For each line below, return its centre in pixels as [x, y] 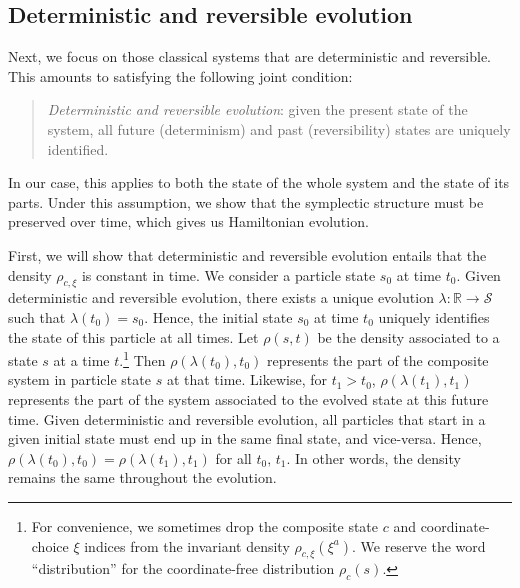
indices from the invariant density [187, 545]
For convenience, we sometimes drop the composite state [205, 525]
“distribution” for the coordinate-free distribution [183, 568]
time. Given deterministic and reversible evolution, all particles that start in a [247, 418]
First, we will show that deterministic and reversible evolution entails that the [247, 254]
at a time [81, 359]
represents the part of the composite [377, 359]
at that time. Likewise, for [247, 379]
